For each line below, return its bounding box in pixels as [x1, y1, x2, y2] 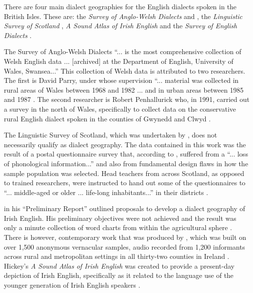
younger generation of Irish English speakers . [4, 280, 140, 290]
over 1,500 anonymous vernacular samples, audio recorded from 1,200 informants [4, 241, 245, 252]
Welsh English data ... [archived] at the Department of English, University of [4, 56, 234, 66]
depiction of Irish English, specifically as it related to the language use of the [4, 270, 234, 280]
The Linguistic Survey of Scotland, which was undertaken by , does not [4, 130, 217, 140]
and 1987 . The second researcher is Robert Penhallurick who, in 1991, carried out [4, 94, 250, 104]
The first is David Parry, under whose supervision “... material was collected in [4, 75, 239, 85]
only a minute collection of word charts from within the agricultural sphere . [4, 222, 232, 233]
